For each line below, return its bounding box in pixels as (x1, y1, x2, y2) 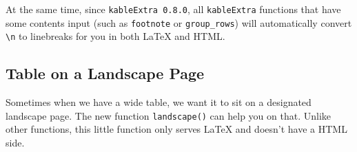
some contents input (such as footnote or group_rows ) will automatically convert (6, 15, 352, 30)
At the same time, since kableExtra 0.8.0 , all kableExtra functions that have (6, 2, 341, 16)
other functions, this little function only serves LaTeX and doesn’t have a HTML (6, 122, 347, 136)
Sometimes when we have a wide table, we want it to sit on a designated (6, 95, 312, 109)
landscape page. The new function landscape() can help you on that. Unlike (6, 108, 331, 122)
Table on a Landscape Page (6, 63, 205, 84)
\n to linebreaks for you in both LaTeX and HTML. (6, 29, 225, 43)
